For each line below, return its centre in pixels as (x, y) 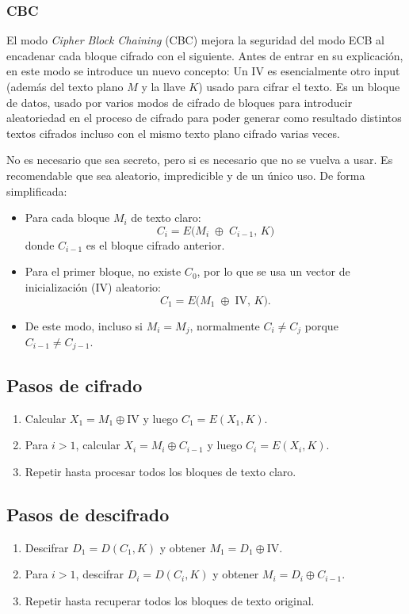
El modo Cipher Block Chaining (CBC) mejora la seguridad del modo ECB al (195, 40)
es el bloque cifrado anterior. (155, 244)
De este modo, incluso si (84, 325)
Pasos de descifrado (88, 514)
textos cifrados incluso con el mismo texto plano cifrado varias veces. (173, 133)
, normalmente (225, 325)
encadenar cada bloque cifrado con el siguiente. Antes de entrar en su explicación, (205, 55)
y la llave (163, 86)
